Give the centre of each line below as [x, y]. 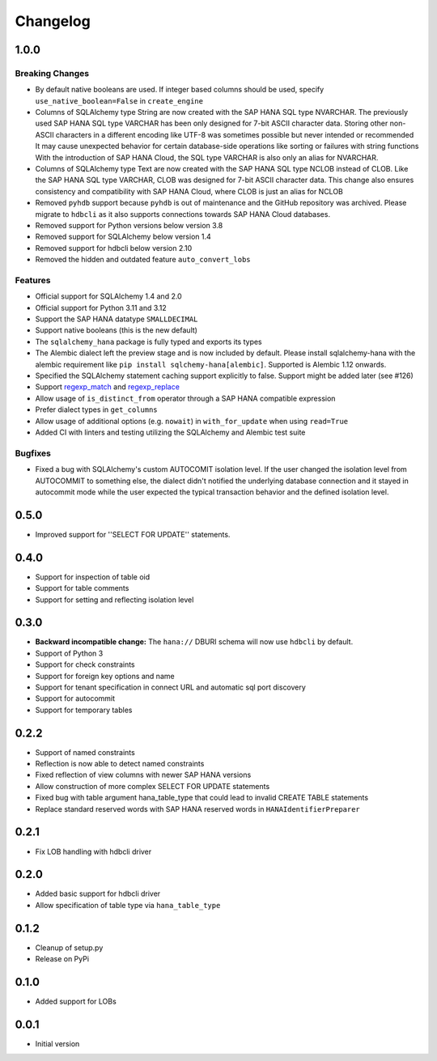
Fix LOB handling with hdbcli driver [93, 851]
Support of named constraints [85, 752]
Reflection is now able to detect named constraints [120, 764]
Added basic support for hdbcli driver [98, 893]
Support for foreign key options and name [105, 676]
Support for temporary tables [84, 710]
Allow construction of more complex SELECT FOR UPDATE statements [153, 786]
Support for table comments [82, 588]
